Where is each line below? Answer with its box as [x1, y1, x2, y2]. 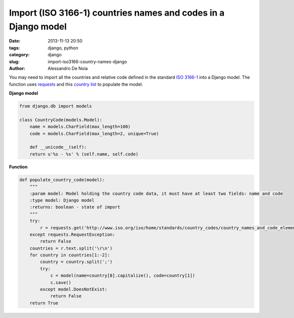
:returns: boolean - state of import [29, 204, 121, 210]
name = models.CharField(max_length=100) [29, 124, 131, 130]
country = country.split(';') [40, 259, 113, 265]
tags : [9, 45, 20, 51]
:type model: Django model [29, 197, 95, 203]
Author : [9, 65, 25, 71]
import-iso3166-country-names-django [48, 59, 127, 65]
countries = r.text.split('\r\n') [29, 245, 113, 251]
